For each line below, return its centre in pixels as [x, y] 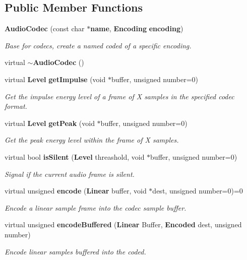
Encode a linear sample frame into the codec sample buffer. [96, 207]
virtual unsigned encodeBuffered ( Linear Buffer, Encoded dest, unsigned [123, 224]
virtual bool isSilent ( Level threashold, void [75, 156]
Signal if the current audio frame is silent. [70, 174]
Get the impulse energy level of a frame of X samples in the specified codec [119, 96]
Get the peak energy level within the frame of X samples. [92, 140]
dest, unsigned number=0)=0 [198, 191]
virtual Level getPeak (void [50, 123]
